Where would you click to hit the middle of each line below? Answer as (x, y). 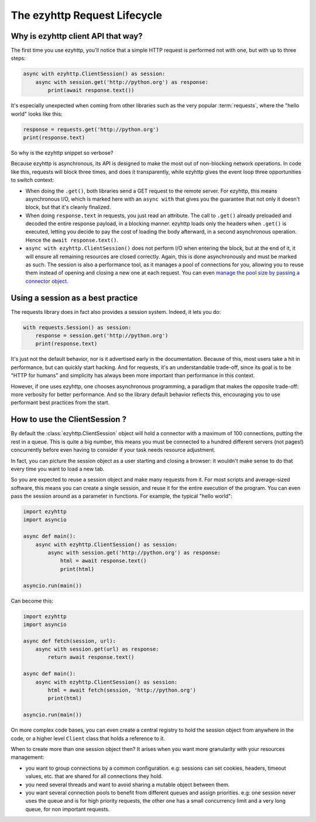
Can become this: (32, 601)
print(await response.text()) (91, 90)
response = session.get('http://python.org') (102, 336)
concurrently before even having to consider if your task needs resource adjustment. (113, 450)
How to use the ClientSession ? (69, 420)
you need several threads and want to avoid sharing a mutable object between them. (128, 784)
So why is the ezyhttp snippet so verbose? (62, 153)
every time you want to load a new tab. (58, 469)
